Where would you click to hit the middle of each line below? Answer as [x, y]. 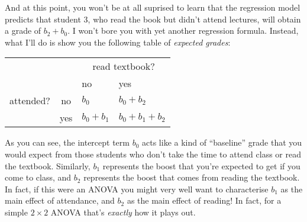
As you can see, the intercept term [67, 142]
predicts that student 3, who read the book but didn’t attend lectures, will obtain [153, 19]
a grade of [23, 30]
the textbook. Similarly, [48, 165]
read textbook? [124, 66]
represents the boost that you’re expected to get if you [201, 165]
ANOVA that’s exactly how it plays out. [123, 212]
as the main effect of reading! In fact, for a [204, 200]
